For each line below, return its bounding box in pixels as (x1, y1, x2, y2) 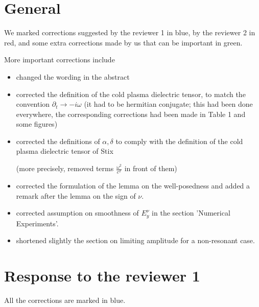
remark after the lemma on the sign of (16, 190, 136, 201)
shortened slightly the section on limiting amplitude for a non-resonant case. (16, 235, 255, 246)
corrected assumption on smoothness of (16, 207, 139, 218)
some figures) (16, 119, 58, 129)
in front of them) (124, 163, 177, 174)
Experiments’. (16, 218, 59, 228)
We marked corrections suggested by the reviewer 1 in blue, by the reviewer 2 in (4, 27, 255, 38)
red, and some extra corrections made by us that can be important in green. (4, 37, 243, 48)
